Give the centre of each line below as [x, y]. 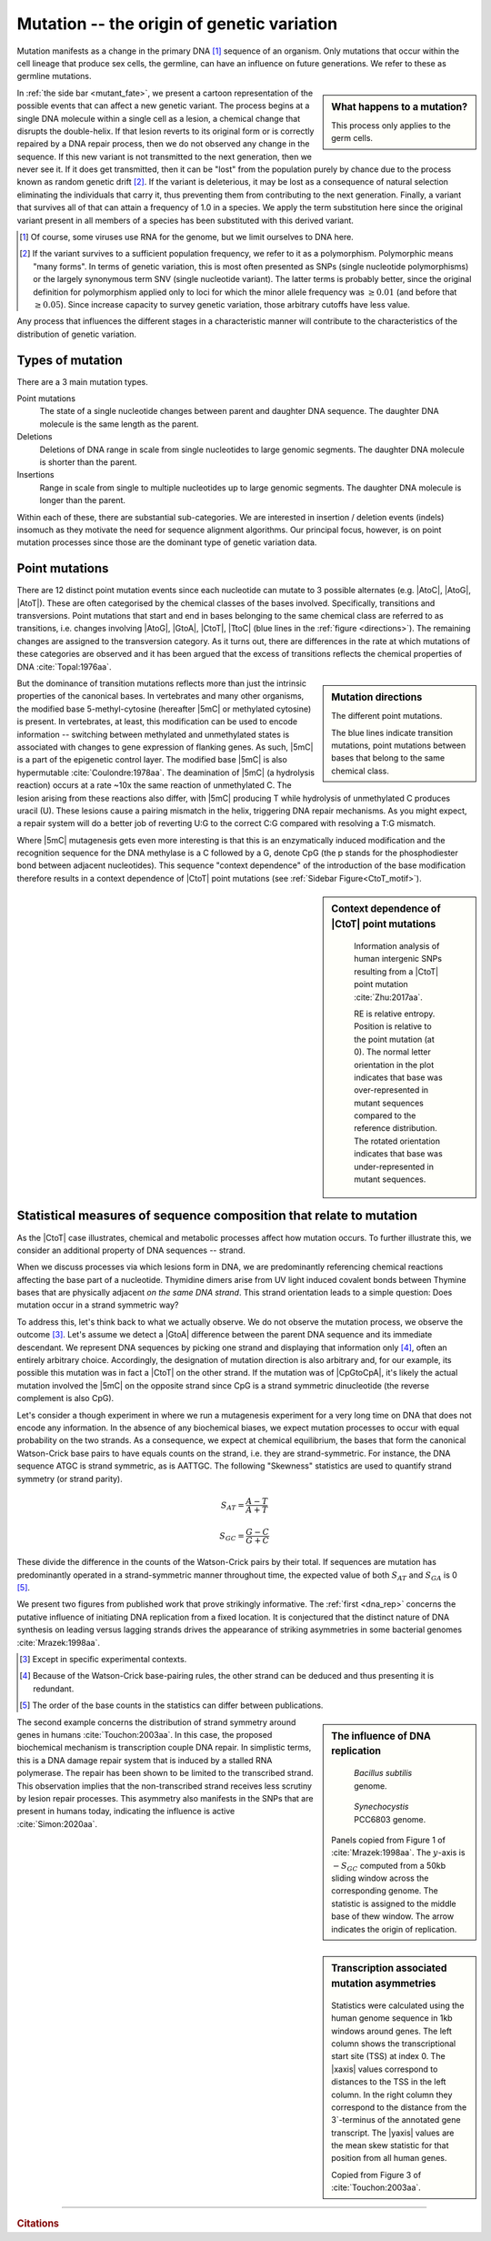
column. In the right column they [392, 2095]
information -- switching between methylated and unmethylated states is [153, 734]
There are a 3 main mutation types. [83, 381]
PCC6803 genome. [390, 1819]
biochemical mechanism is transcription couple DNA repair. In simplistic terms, [164, 1748]
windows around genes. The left [391, 2031]
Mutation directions [377, 697]
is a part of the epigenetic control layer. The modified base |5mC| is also [152, 760]
